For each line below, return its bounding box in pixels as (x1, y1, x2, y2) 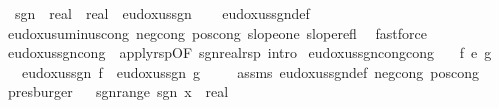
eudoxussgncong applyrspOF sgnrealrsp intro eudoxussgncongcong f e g (7, 42, 492, 63)
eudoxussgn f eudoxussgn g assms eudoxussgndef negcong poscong (21, 61, 479, 82)
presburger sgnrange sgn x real (7, 81, 229, 102)
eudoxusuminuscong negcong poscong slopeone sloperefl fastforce (7, 22, 428, 43)
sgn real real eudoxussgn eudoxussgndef (14, 3, 310, 23)
